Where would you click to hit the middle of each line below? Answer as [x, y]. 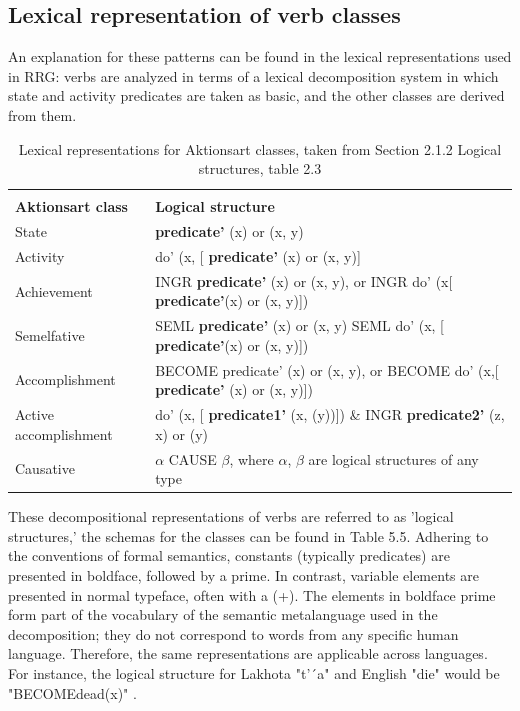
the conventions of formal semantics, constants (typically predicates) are [229, 555]
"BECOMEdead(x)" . [72, 692]
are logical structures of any [393, 458]
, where [251, 458]
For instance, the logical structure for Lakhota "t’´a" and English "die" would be [254, 672]
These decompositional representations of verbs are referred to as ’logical [231, 516]
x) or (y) [182, 433]
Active [34, 414]
